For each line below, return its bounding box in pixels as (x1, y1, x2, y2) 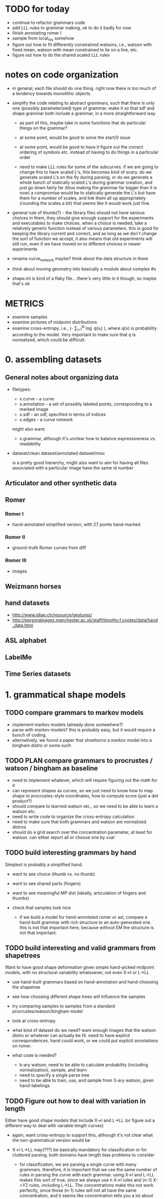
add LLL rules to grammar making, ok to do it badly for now (12, 24, 132, 30)
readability (19, 441, 41, 446)
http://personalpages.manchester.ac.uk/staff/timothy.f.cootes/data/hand (12, 617, 158, 623)
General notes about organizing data (5, 373, 119, 382)
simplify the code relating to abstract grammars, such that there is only (12, 100, 155, 106)
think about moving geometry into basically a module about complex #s (12, 266, 156, 272)
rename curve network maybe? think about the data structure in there (12, 255, 148, 263)
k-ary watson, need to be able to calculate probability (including (19, 1062, 148, 1068)
